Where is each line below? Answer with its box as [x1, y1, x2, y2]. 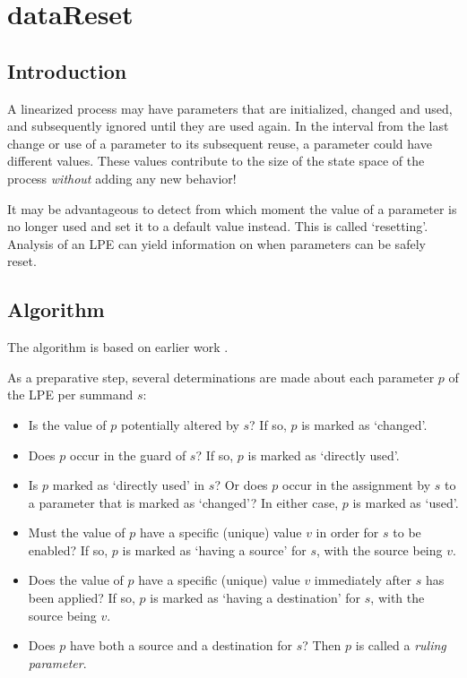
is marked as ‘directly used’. [247, 445, 400, 464]
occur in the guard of [69, 445, 186, 464]
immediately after [314, 571, 411, 589]
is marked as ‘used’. [352, 493, 459, 511]
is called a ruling [355, 636, 446, 655]
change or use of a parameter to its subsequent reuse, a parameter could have [7, 133, 432, 152]
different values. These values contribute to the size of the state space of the [7, 151, 425, 170]
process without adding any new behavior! [7, 168, 237, 187]
